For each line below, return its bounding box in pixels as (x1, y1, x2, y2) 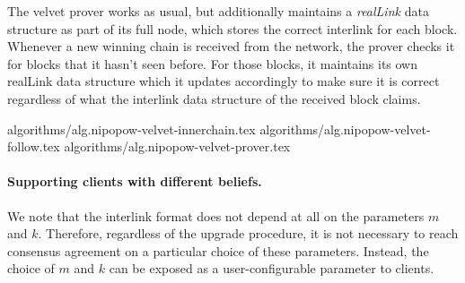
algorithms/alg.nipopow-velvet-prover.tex (64, 137, 291, 156)
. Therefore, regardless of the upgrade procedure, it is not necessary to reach (38, 224, 459, 243)
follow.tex (7, 137, 60, 156)
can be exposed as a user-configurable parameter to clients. (109, 259, 434, 278)
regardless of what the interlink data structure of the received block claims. (7, 89, 421, 107)
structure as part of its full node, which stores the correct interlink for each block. (7, 19, 458, 38)
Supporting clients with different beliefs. (7, 172, 262, 191)
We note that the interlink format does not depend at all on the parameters (7, 206, 425, 225)
